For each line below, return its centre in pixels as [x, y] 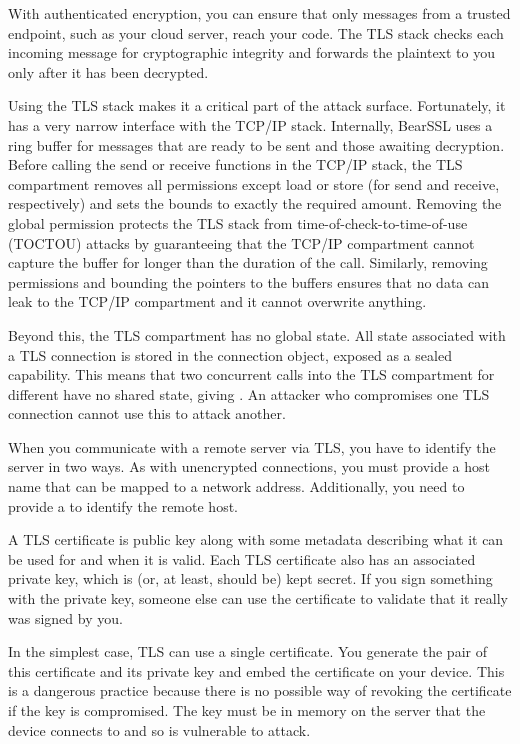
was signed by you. [65, 617]
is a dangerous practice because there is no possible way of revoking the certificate [260, 690]
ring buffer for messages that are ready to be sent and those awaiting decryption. [256, 144]
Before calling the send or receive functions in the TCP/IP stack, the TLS [235, 164]
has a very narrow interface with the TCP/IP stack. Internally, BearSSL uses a [250, 124]
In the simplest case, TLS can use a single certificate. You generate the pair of [247, 651]
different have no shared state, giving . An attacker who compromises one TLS [249, 393]
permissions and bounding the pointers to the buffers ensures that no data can [248, 281]
